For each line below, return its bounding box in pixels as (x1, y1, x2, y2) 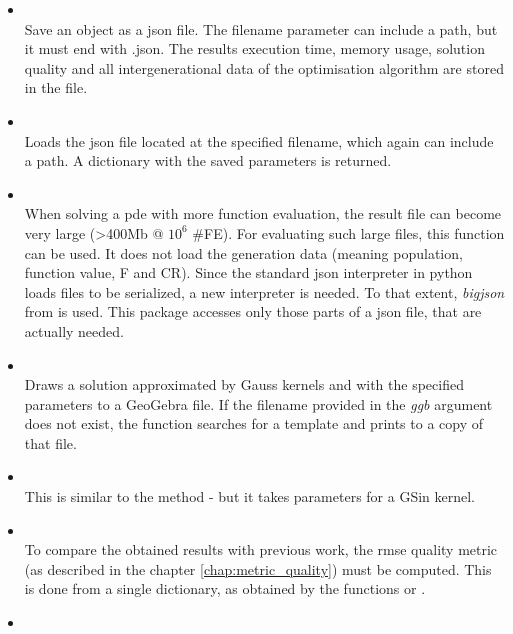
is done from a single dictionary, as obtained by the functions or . (24, 578, 426, 599)
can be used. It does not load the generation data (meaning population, (24, 242, 463, 263)
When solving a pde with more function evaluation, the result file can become (24, 203, 502, 224)
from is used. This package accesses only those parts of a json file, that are (24, 301, 482, 322)
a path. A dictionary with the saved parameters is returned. (24, 150, 392, 171)
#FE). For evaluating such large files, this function (192, 222, 505, 243)
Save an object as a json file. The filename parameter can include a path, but (24, 18, 498, 39)
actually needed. (24, 320, 124, 341)
